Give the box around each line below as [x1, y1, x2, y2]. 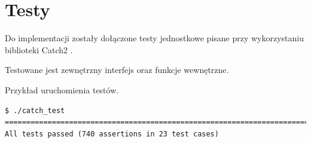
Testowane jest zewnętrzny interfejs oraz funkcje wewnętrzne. [5, 63, 229, 76]
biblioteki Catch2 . [5, 43, 73, 56]
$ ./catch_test [5, 106, 65, 115]
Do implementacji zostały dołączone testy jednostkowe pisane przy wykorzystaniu [5, 32, 304, 44]
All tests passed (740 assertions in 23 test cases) [5, 129, 219, 138]
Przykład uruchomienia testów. [5, 83, 119, 96]
